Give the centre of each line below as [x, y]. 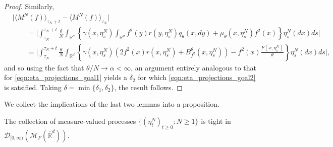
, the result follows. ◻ [148, 87]
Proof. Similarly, [29, 6]
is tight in [216, 121]
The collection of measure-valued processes [70, 121]
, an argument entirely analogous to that [193, 67]
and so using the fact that [44, 67]
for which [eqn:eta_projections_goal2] [197, 77]
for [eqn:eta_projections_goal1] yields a [66, 77]
